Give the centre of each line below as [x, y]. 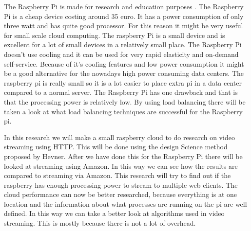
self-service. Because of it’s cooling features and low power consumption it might [124, 63]
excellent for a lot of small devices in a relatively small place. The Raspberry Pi [123, 44]
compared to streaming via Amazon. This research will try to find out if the [117, 175]
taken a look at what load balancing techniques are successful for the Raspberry [123, 111]
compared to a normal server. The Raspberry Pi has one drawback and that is [121, 92]
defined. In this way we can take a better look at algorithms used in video [114, 213]
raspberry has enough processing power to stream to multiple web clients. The [121, 185]
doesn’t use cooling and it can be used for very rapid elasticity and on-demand [121, 54]
